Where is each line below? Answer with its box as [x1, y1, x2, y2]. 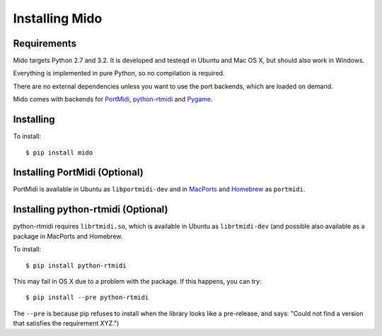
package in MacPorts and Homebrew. [13, 232, 123, 240]
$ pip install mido [25, 148, 93, 157]
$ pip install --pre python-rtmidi [25, 294, 149, 301]
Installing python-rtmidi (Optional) [13, 203, 168, 215]
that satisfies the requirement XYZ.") [13, 319, 120, 328]
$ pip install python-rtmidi [25, 261, 127, 270]
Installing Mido [13, 11, 103, 26]
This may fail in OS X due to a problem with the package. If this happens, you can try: [13, 277, 262, 285]
